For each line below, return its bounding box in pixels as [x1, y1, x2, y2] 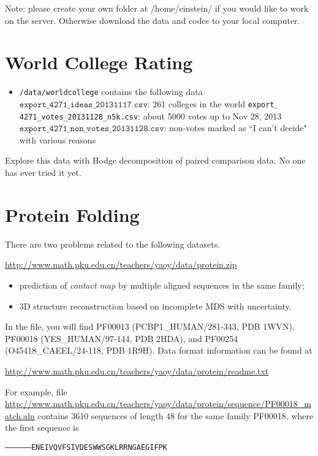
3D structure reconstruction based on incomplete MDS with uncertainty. [19, 299, 292, 312]
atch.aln [5, 409, 35, 422]
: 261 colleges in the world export [147, 97, 274, 110]
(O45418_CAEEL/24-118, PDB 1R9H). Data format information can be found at [5, 344, 312, 357]
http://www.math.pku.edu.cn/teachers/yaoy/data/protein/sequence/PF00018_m [5, 397, 311, 410]
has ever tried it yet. [5, 166, 81, 179]
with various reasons [19, 133, 96, 146]
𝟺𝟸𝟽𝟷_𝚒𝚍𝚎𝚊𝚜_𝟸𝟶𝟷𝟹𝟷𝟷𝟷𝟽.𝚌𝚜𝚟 [49, 100, 148, 109]
